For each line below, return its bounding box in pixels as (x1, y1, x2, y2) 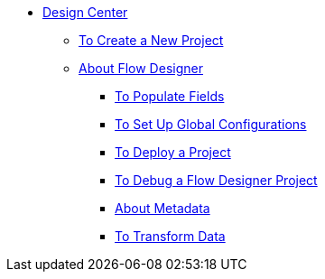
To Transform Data (115, 228, 226, 244)
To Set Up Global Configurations (115, 116, 307, 132)
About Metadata (115, 200, 210, 216)
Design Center (42, 5, 128, 20)
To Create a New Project (79, 33, 224, 48)
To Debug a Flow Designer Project (115, 172, 318, 188)
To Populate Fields (115, 88, 225, 104)
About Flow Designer (79, 60, 203, 76)
